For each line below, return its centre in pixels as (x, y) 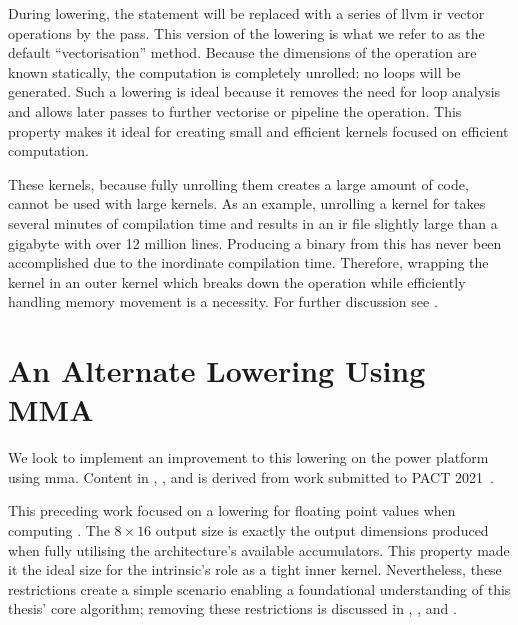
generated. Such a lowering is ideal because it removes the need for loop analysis (254, 91)
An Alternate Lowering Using (217, 370)
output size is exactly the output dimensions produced (322, 530)
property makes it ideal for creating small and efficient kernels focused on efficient (258, 130)
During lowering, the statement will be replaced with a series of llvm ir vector (246, 13)
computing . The (59, 530)
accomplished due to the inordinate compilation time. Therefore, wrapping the (248, 262)
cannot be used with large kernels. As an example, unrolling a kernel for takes (247, 203)
